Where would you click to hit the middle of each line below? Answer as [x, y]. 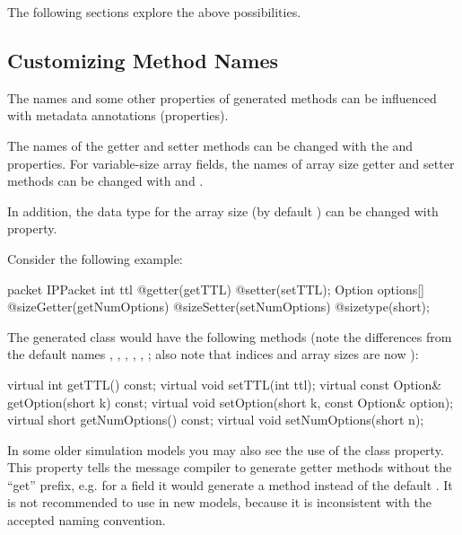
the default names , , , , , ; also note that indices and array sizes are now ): [213, 354]
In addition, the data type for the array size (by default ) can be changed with [223, 210]
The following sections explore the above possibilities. [154, 12]
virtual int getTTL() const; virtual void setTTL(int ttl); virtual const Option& [225, 384]
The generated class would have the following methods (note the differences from [230, 336]
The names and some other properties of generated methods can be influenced [222, 97]
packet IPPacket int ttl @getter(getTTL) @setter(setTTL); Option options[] [216, 289]
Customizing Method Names [143, 60]
